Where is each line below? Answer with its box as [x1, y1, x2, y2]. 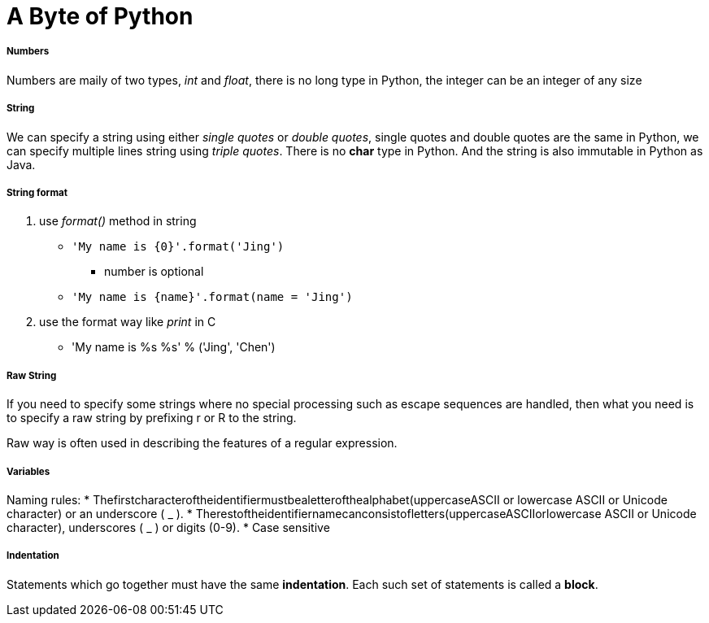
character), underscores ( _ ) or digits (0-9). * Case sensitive [7, 520, 330, 534]
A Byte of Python [7, 2, 194, 30]
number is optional [104, 264, 204, 279]
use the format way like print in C [39, 315, 216, 329]
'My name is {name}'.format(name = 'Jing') [72, 290, 353, 304]
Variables [7, 465, 50, 477]
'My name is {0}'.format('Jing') [72, 240, 285, 254]
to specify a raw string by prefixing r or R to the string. [7, 411, 297, 425]
